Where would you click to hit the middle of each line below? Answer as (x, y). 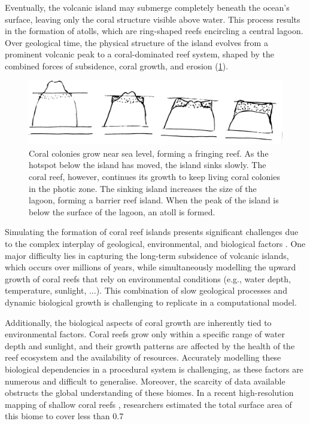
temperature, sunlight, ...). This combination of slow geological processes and (146, 290)
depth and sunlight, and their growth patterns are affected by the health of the (150, 345)
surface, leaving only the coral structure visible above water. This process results (153, 19)
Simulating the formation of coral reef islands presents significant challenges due (152, 232)
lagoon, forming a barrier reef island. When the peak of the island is (154, 200)
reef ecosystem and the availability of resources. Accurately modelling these (143, 357)
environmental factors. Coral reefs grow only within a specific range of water (145, 334)
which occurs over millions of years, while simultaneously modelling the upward (151, 267)
